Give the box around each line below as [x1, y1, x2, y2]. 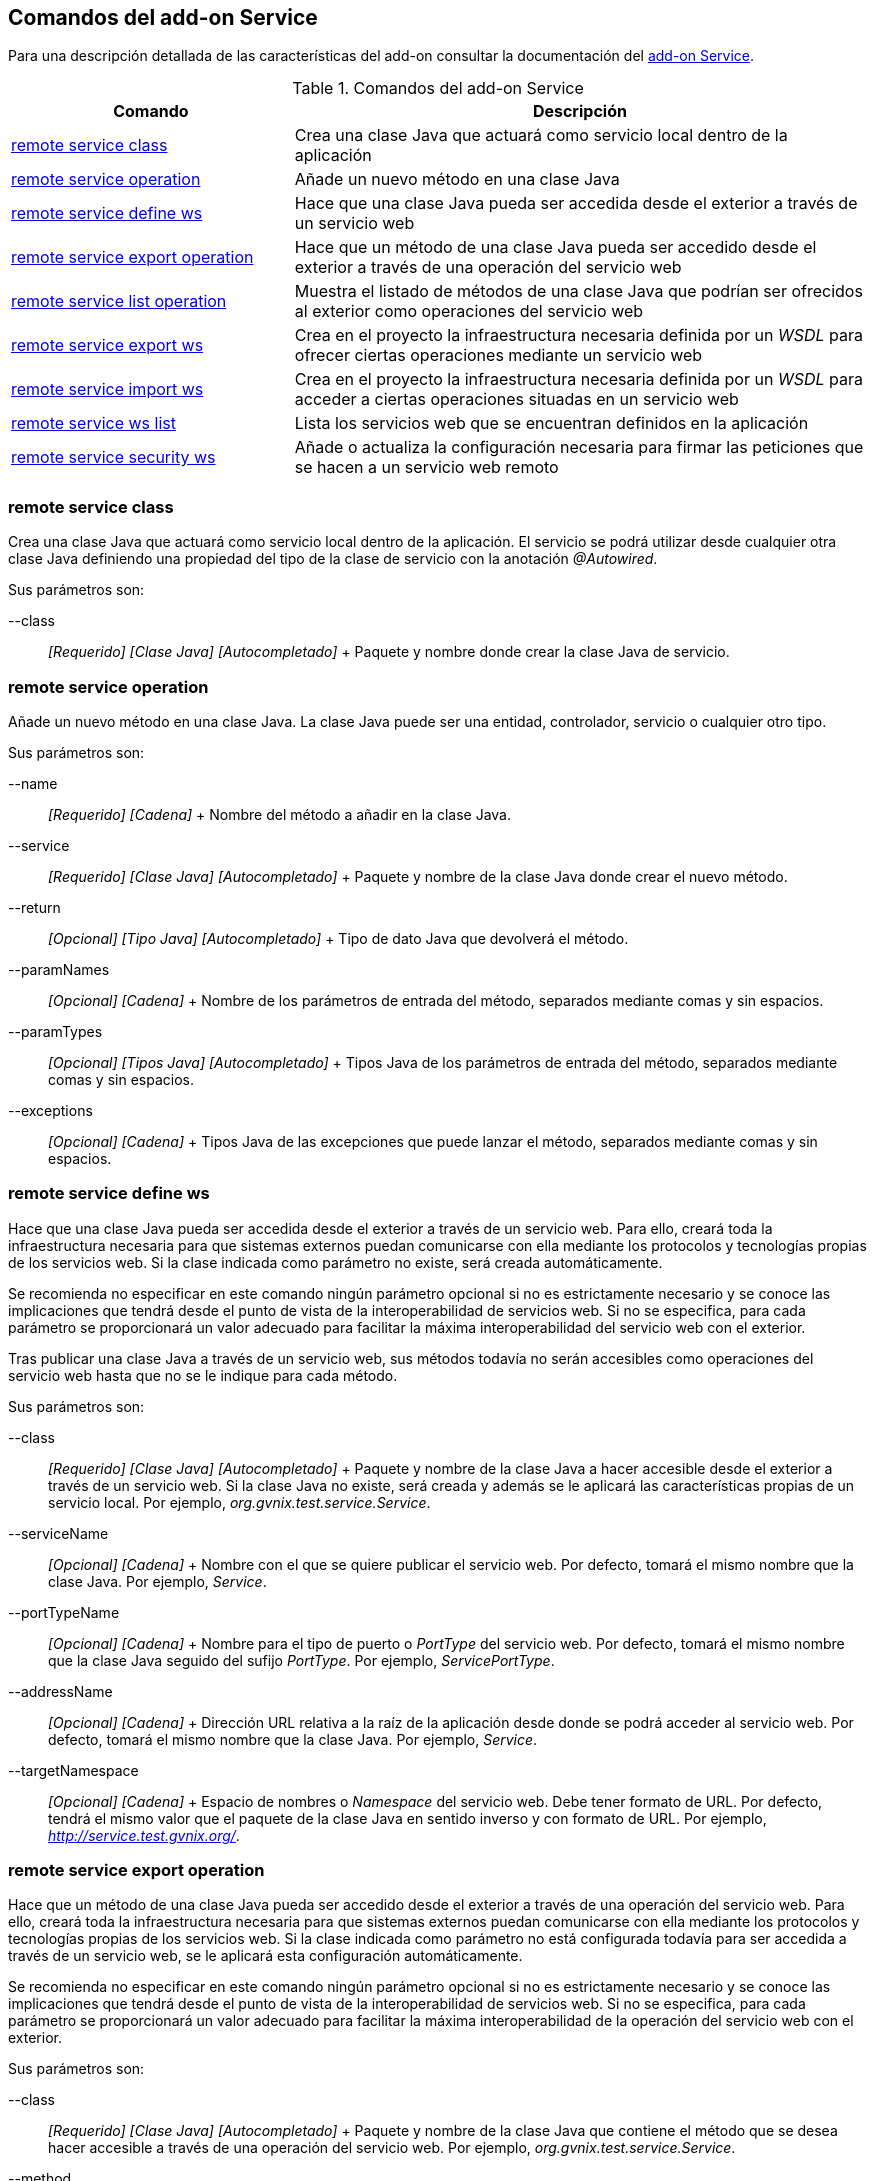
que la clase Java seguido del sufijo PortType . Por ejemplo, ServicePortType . [48, 1651, 555, 1669]
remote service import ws [11, 379, 204, 400]
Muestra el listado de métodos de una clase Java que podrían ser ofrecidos [294, 281, 863, 302]
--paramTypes [8, 1022, 103, 1040]
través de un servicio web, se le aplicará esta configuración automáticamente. [8, 1947, 523, 1965]
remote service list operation [11, 291, 227, 312]
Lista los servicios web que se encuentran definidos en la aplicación [294, 413, 809, 434]
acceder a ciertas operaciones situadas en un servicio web [294, 389, 739, 410]
